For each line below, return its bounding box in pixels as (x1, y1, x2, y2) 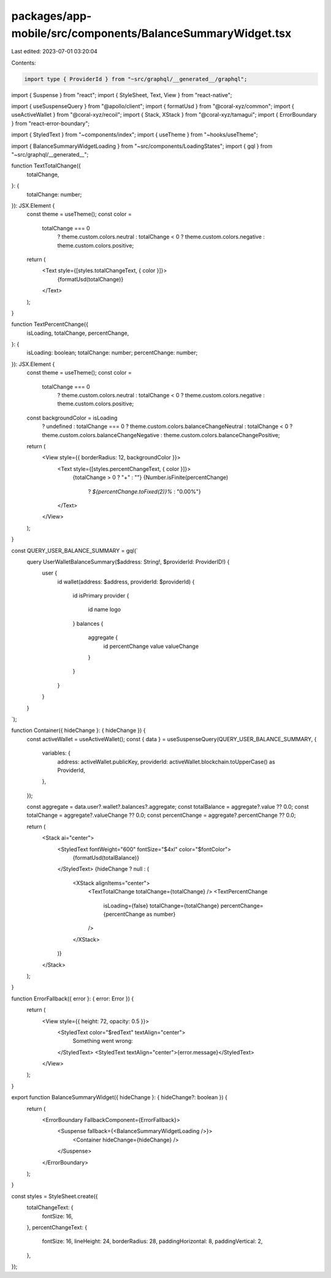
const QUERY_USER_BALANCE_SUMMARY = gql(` (11, 547, 138, 554)
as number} (146, 911, 176, 918)
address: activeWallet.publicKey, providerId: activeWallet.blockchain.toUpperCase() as (57, 758, 275, 765)
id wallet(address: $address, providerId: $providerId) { (57, 578, 195, 585)
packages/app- (11, 9, 92, 23)
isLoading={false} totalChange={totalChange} (103, 902, 219, 909)
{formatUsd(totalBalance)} (72, 854, 140, 862)
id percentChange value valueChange (103, 642, 199, 650)
